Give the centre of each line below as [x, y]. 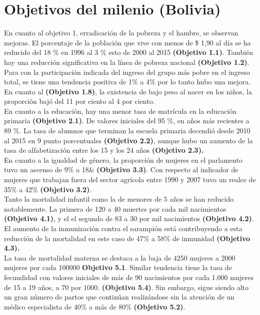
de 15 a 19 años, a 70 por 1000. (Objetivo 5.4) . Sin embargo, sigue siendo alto [126, 287]
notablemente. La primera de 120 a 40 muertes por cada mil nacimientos [115, 208]
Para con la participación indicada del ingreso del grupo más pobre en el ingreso [127, 72]
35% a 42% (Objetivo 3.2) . [48, 189]
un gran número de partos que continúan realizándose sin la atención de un [119, 297]
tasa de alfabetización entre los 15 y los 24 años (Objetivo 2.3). [104, 150]
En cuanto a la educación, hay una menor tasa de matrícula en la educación [120, 111]
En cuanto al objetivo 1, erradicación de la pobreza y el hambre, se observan [121, 33]
